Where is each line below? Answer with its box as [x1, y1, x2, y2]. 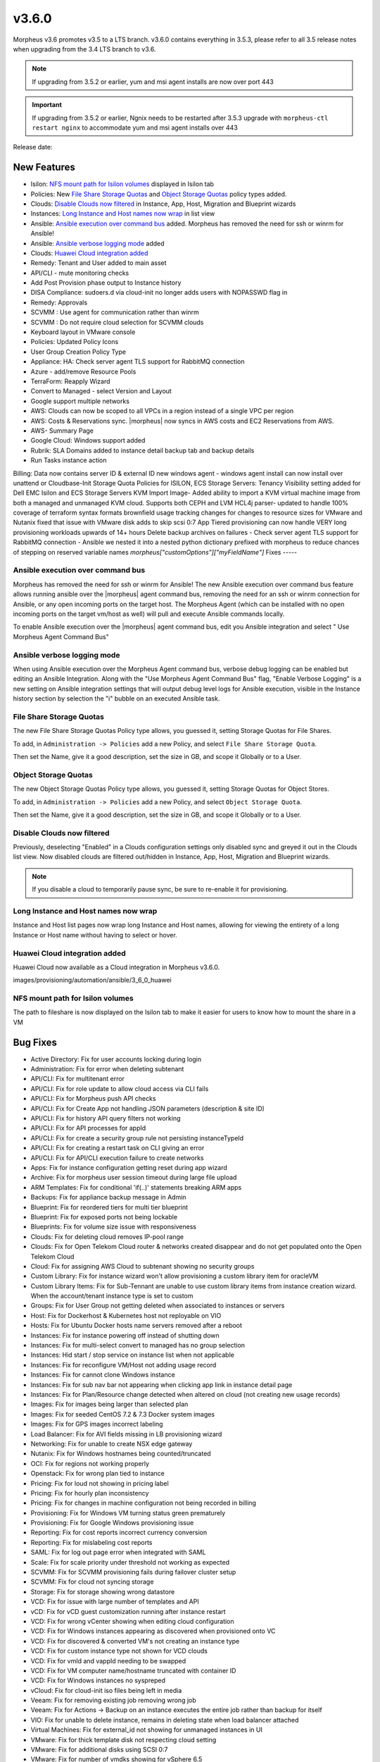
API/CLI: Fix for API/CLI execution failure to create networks [30, 1153, 204, 1162]
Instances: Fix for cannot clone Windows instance [30, 1371, 175, 1379]
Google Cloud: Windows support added [30, 436, 146, 445]
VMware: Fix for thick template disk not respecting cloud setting [30, 1735, 217, 1744]
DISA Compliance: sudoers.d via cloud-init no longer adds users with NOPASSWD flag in [30, 288, 288, 297]
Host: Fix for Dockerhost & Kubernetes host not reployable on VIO [30, 1311, 222, 1319]
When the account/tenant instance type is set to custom [30, 1292, 194, 1300]
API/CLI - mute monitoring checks [30, 269, 129, 277]
